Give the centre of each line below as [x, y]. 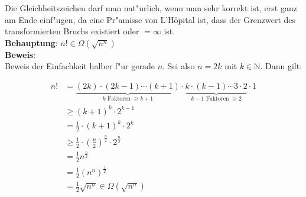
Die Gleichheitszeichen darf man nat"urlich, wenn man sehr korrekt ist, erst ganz [151, 8]
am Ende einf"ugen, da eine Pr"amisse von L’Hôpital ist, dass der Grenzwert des [150, 19]
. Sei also [179, 66]
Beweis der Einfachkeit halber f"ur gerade [80, 66]
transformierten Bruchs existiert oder [72, 31]
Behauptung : [31, 42]
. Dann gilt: [281, 66]
